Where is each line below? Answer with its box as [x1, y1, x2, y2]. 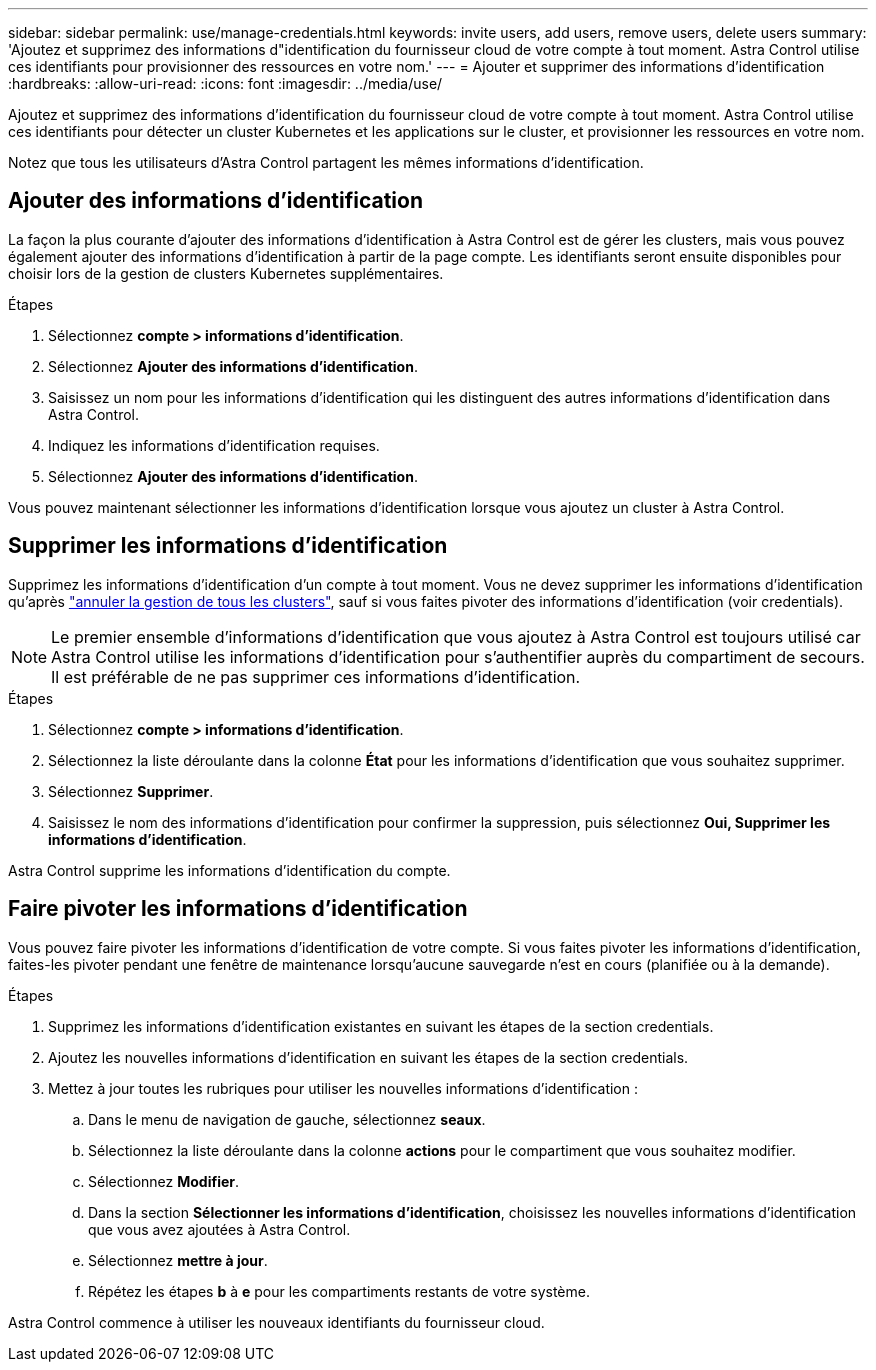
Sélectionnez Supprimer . [48, 782, 214, 800]
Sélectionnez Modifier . [88, 1172, 240, 1190]
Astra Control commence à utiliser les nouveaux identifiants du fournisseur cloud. [8, 1313, 545, 1331]
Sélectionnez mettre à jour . [88, 1251, 268, 1269]
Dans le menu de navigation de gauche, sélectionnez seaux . [88, 1110, 486, 1128]
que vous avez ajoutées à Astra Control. [88, 1220, 351, 1238]
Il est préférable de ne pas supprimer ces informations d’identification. [51, 666, 581, 687]
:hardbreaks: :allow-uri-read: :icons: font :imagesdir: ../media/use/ [8, 75, 443, 92]
